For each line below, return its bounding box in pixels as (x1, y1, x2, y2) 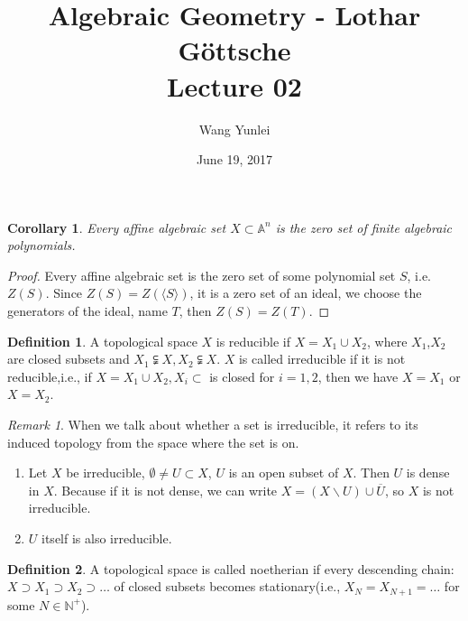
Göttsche (178, 32, 291, 69)
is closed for (209, 366, 275, 385)
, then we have (317, 366, 399, 385)
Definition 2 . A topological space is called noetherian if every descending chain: (7, 559, 454, 578)
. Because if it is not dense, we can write (53, 480, 278, 499)
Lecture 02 (167, 67, 302, 104)
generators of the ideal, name (7, 301, 168, 320)
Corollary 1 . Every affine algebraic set (7, 218, 226, 236)
